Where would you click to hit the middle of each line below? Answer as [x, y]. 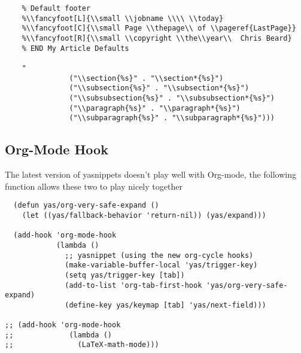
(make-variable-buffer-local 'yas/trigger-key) [161, 265]
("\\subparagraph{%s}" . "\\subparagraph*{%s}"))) [172, 118]
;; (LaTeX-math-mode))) [82, 345]
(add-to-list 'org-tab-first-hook [133, 285]
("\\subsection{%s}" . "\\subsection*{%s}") [159, 88]
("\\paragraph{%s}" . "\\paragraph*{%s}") [155, 108]
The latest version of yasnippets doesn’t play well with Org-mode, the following [150, 174]
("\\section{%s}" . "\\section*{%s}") [146, 78]
